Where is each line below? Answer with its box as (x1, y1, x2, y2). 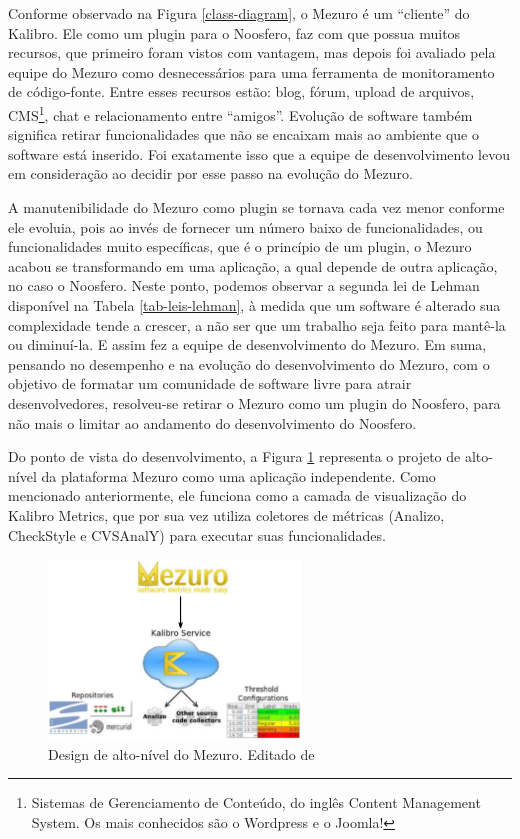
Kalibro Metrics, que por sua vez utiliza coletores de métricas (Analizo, (8, 504, 445, 525)
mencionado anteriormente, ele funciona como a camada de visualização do (8, 485, 467, 506)
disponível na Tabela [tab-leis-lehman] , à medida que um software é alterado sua (8, 294, 501, 315)
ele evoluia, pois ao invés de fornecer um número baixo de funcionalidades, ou (8, 216, 483, 237)
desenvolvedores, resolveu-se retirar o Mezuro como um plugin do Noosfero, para (8, 392, 501, 413)
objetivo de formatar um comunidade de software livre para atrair (8, 373, 412, 394)
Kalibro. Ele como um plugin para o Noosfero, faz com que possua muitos (8, 22, 461, 43)
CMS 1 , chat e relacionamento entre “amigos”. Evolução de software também (8, 101, 473, 125)
